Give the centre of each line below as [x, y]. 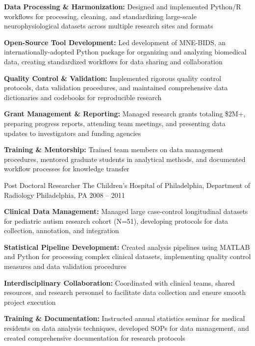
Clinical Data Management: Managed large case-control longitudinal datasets [126, 211]
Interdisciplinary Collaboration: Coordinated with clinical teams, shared [119, 282]
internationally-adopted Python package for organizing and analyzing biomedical [125, 52]
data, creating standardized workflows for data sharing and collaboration [113, 61]
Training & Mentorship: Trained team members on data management [114, 149]
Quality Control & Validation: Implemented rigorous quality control [113, 78]
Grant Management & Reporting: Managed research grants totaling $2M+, [125, 114]
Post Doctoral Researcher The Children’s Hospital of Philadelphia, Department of [127, 185]
